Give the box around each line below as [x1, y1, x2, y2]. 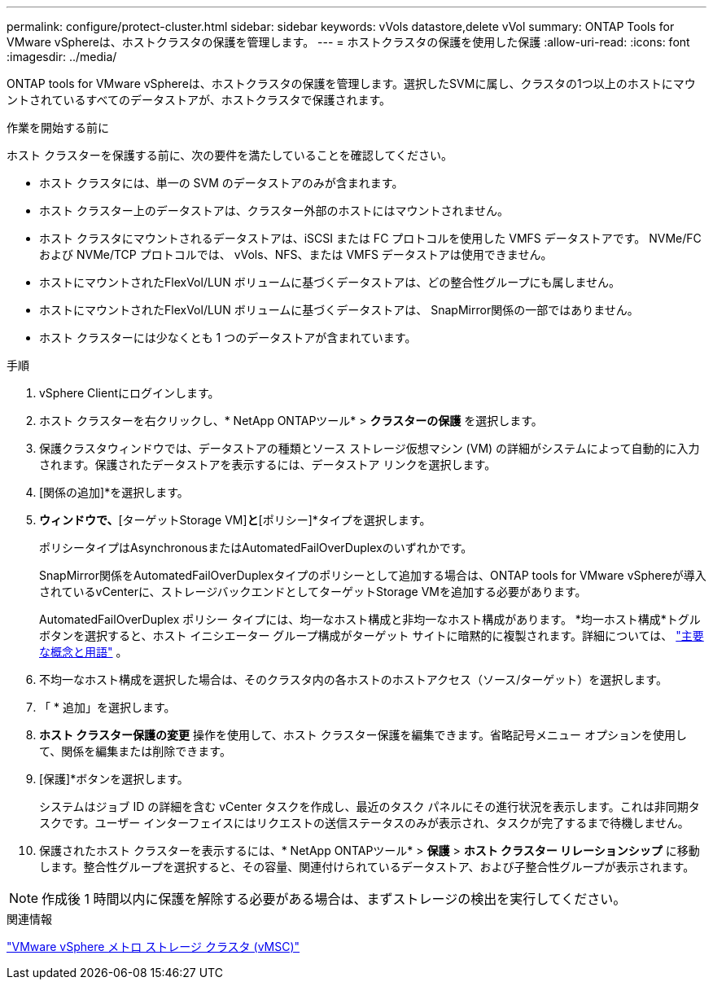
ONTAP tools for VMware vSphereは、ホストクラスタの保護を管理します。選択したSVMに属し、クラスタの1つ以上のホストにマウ [7, 77, 696, 90]
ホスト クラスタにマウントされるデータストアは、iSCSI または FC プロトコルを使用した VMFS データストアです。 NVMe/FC [39, 231, 702, 245]
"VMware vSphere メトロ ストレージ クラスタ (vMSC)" [7, 940, 300, 953]
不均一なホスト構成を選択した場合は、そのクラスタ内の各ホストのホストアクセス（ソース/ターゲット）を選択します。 [39, 673, 667, 686]
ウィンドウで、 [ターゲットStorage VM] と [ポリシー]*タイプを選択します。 [39, 513, 431, 527]
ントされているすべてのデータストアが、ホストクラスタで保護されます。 [7, 93, 391, 107]
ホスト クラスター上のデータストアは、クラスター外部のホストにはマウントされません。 [39, 204, 509, 217]
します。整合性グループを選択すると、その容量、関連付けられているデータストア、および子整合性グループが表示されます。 [39, 860, 695, 874]
